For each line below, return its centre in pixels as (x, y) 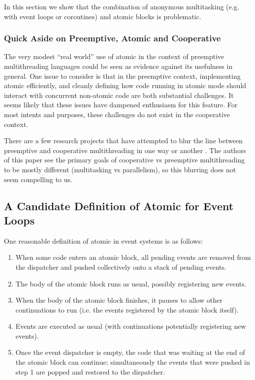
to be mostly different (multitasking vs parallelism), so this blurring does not (120, 169)
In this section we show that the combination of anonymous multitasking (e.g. (122, 6)
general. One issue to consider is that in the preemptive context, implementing (122, 76)
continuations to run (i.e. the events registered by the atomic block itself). (127, 309)
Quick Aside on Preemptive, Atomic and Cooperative (112, 38)
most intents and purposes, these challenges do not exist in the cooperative (117, 114)
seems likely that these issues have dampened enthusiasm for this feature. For (121, 105)
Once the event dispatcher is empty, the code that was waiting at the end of (130, 352)
